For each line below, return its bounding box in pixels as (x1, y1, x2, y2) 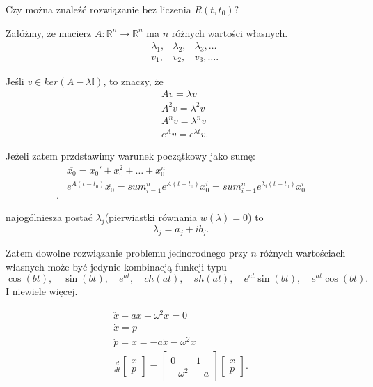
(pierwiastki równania (104, 210, 198, 225)
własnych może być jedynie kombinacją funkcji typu (6, 259, 227, 273)
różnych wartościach (260, 245, 346, 260)
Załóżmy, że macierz (6, 25, 92, 40)
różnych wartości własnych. (171, 25, 288, 40)
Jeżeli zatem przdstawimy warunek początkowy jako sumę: (6, 149, 255, 163)
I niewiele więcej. (6, 284, 78, 298)
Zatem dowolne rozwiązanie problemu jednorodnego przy (6, 245, 248, 260)
